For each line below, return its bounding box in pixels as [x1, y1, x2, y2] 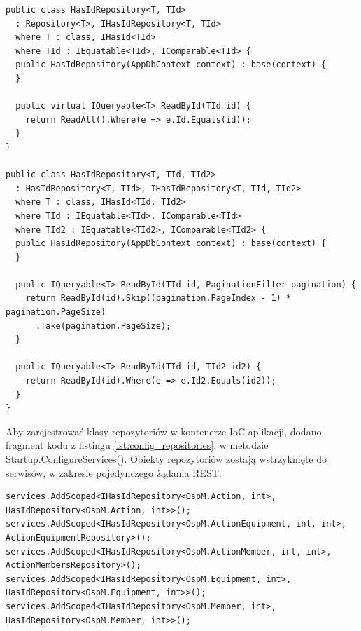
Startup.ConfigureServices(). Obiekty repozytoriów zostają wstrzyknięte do [6, 452, 327, 466]
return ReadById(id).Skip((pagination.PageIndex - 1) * [25, 293, 292, 304]
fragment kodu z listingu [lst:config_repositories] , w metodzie [6, 437, 269, 452]
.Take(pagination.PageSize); [35, 320, 171, 331]
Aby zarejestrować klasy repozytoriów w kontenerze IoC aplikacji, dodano [6, 423, 322, 438]
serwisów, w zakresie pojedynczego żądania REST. [6, 465, 222, 480]
